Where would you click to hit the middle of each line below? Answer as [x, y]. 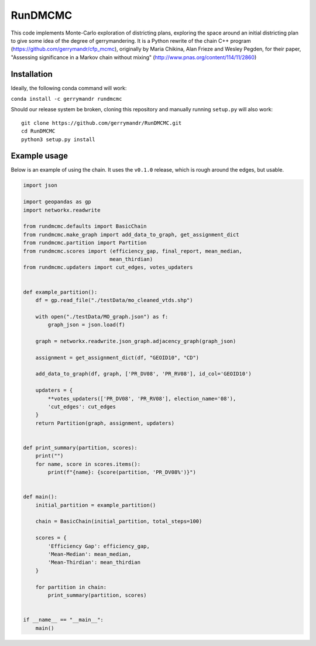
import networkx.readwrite [62, 210]
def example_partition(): [60, 292]
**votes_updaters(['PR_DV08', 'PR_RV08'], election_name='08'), [142, 399]
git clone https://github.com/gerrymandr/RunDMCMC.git [102, 123]
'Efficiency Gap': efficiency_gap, [99, 546]
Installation [32, 74]
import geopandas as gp [57, 202]
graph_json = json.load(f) [86, 325]
